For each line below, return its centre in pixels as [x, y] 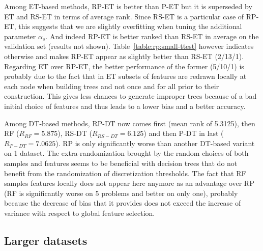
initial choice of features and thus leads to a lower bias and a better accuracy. [125, 106]
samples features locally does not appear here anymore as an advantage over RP [129, 183]
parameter [20, 36]
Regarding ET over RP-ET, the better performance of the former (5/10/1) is [124, 66]
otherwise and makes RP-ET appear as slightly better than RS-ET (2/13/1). [124, 56]
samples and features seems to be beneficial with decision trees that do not [121, 163]
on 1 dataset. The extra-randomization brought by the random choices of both [126, 153]
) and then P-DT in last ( [184, 133]
